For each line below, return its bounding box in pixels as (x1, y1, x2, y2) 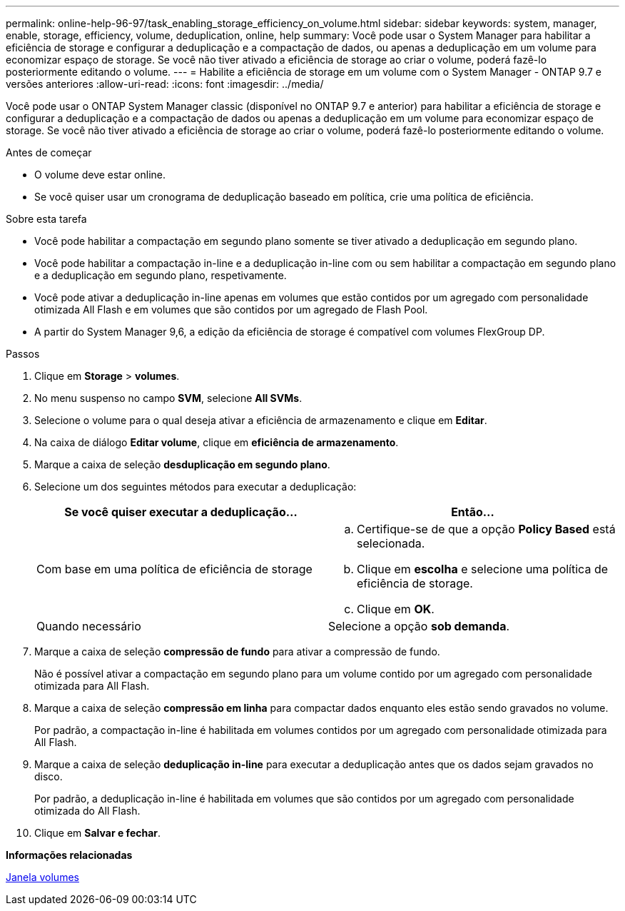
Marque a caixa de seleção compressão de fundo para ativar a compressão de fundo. (34, 645, 440, 658)
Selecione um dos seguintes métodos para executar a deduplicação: (34, 480, 357, 493)
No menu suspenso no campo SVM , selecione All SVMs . (34, 392, 303, 404)
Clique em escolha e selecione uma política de (357, 562, 608, 576)
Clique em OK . (357, 602, 435, 616)
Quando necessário (36, 619, 141, 633)
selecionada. (357, 536, 425, 550)
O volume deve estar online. (34, 168, 166, 181)
